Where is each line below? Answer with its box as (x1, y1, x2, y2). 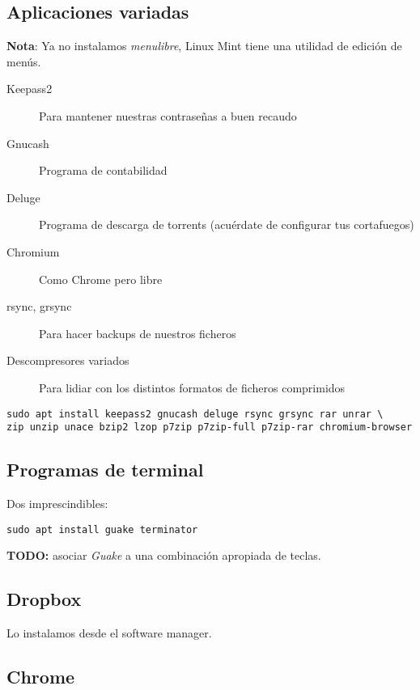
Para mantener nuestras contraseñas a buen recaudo (39, 107, 297, 124)
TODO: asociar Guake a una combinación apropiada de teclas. (6, 547, 321, 564)
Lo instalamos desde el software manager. (6, 624, 212, 641)
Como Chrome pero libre (39, 270, 163, 287)
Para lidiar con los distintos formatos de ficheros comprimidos (39, 379, 346, 396)
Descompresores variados (6, 352, 129, 369)
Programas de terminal (6, 457, 204, 482)
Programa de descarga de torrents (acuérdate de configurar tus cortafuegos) (39, 216, 414, 233)
